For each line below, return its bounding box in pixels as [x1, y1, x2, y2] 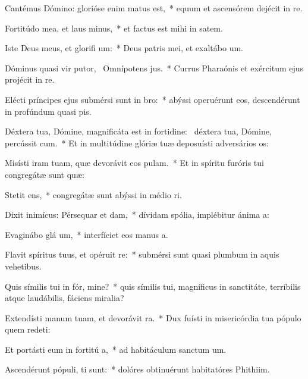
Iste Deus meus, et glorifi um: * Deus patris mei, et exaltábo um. [5, 42, 243, 54]
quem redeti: [5, 323, 51, 336]
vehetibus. [5, 259, 42, 272]
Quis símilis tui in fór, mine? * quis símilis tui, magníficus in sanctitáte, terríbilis [5, 280, 301, 292]
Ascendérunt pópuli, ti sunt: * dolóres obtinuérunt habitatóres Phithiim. [5, 363, 270, 375]
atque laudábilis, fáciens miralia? [5, 292, 124, 304]
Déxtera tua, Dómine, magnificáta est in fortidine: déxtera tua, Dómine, [5, 125, 272, 137]
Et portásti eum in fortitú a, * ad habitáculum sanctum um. [5, 343, 227, 355]
